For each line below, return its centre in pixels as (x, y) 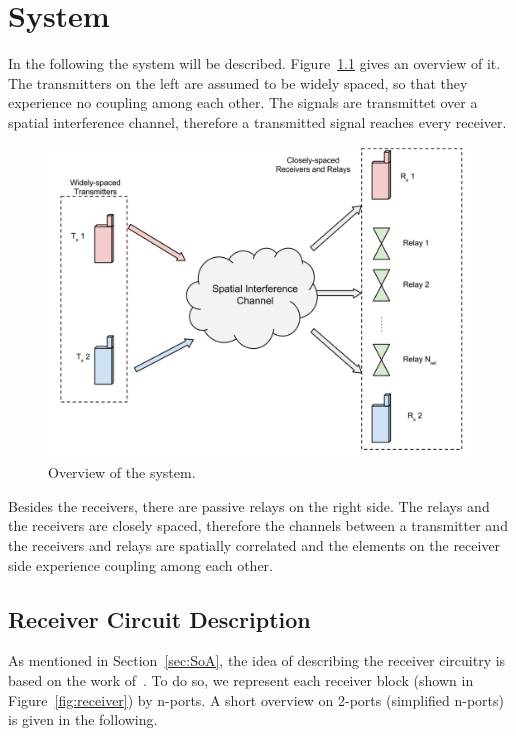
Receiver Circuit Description (159, 618)
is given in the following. (83, 719)
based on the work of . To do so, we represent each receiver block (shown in (241, 680)
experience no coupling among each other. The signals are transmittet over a (243, 102)
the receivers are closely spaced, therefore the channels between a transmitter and (258, 525)
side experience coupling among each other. (140, 564)
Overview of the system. (122, 472)
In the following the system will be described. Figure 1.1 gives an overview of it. (254, 63)
